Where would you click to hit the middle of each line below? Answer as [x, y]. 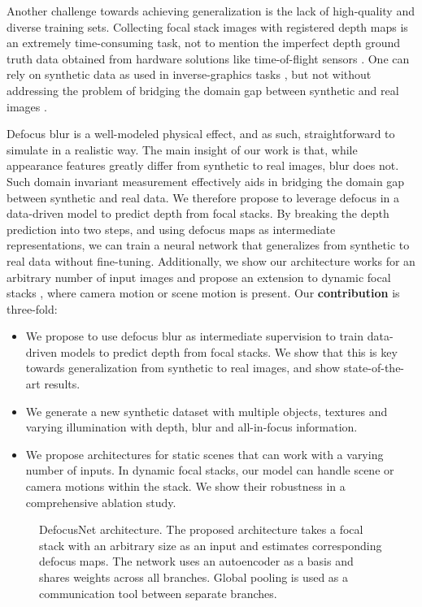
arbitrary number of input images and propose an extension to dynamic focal [199, 277]
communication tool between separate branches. [158, 593]
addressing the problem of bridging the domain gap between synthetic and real [203, 90]
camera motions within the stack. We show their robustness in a [185, 486]
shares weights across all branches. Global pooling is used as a [194, 577]
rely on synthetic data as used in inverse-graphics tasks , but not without [189, 74]
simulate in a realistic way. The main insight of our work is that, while [182, 149]
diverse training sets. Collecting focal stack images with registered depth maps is [207, 26]
